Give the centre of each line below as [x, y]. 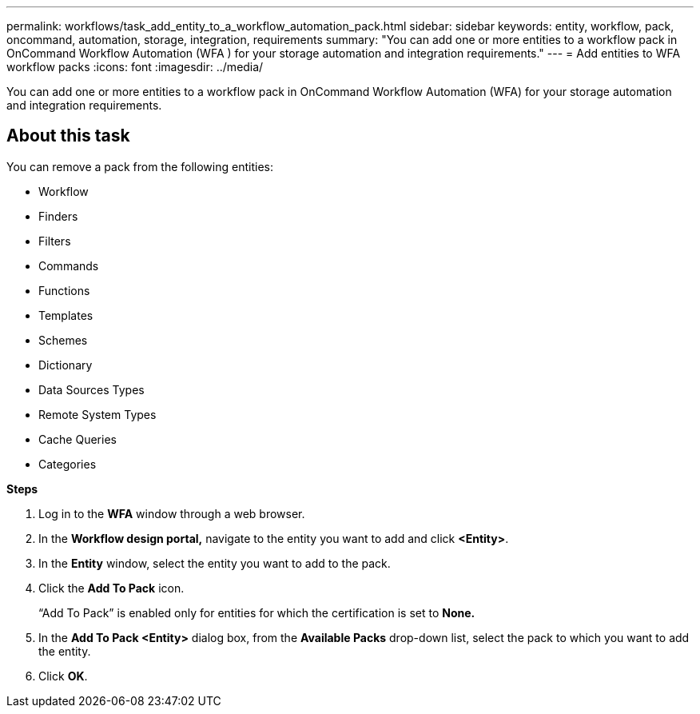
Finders [58, 216]
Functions [64, 290]
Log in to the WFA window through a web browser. [172, 513]
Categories [68, 464]
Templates [66, 315]
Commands [69, 265]
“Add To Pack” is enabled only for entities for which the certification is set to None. [257, 612]
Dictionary [66, 365]
